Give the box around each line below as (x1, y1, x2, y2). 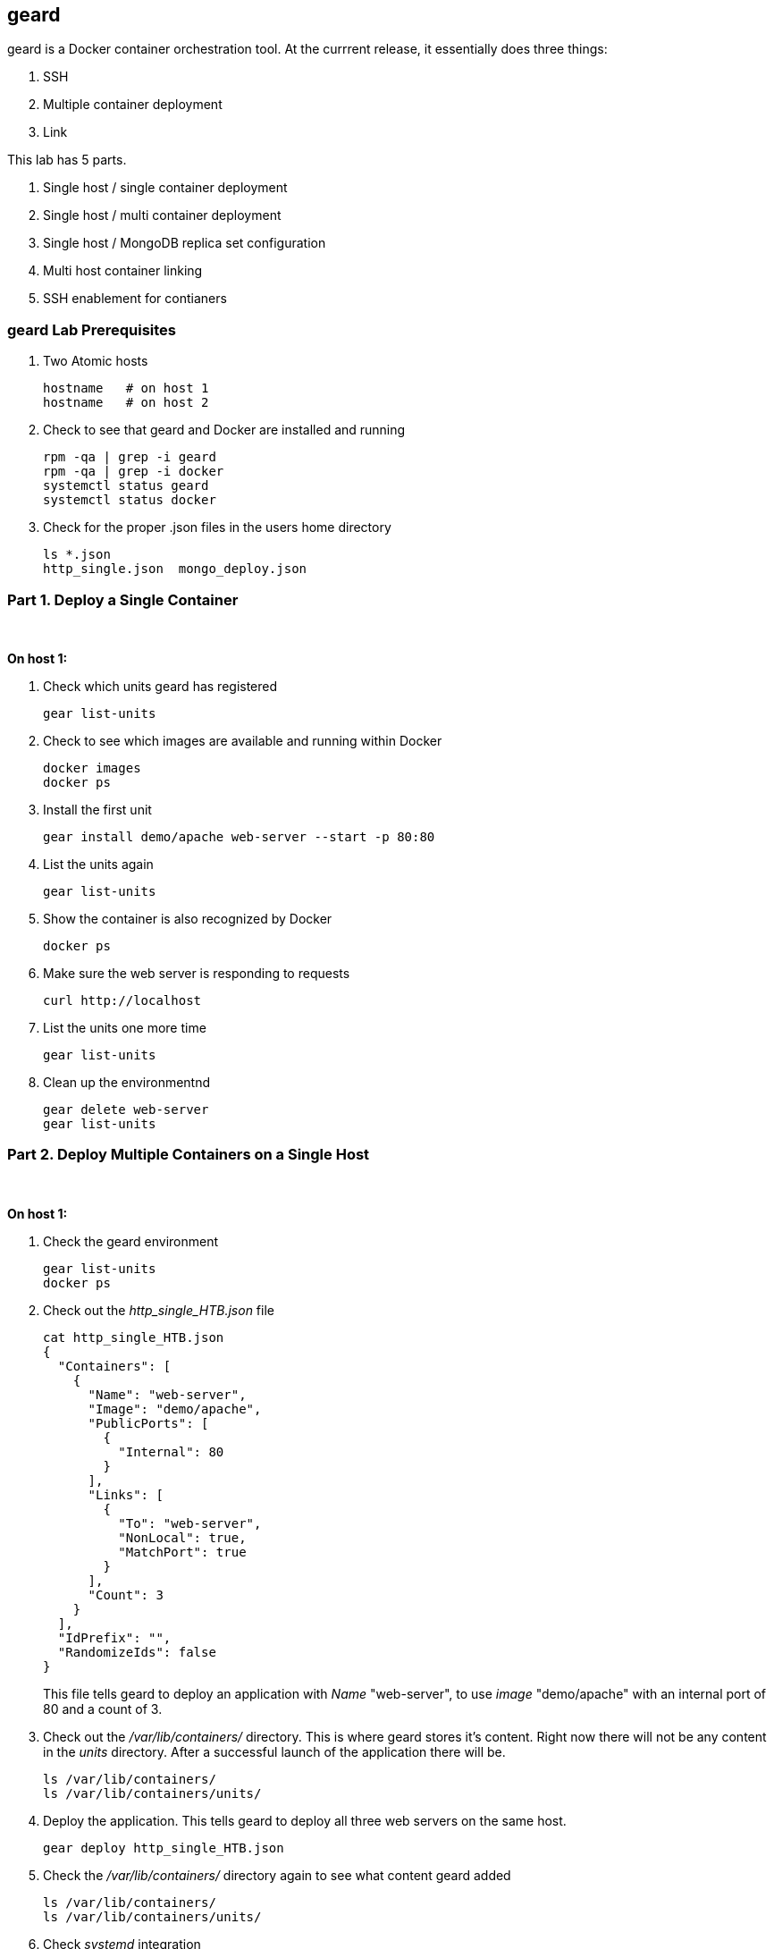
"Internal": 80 (118, 1444, 224, 1459)
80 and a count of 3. (43, 1700, 163, 1717)
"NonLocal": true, (118, 1530, 247, 1545)
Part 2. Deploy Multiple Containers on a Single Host (7, 1145, 370, 1164)
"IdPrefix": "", (57, 1630, 172, 1645)
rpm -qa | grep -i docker (43, 464, 224, 479)
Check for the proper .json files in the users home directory (43, 519, 391, 536)
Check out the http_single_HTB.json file (43, 1302, 274, 1318)
